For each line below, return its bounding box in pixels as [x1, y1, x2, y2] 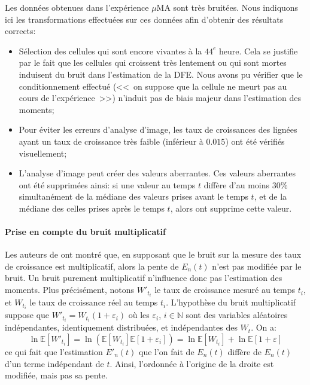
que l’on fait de [139, 345, 194, 357]
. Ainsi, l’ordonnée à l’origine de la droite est [110, 357, 274, 369]
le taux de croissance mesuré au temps [154, 283, 296, 296]
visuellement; [19, 146, 67, 159]
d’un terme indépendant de [5, 357, 104, 369]
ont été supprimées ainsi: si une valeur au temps [19, 178, 196, 191]
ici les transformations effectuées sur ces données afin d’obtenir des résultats [5, 13, 284, 25]
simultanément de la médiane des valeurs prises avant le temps [19, 190, 248, 203]
